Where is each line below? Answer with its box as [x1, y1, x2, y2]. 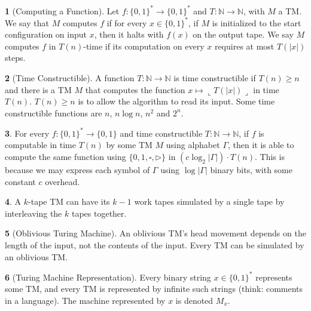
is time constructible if [173, 71, 256, 84]
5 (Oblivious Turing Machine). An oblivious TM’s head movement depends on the [5, 227, 306, 239]
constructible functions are [5, 106, 102, 119]
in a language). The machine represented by [5, 294, 166, 306]
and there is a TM [5, 83, 72, 96]
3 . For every [5, 127, 50, 139]
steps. [5, 51, 26, 64]
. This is [254, 150, 285, 163]
